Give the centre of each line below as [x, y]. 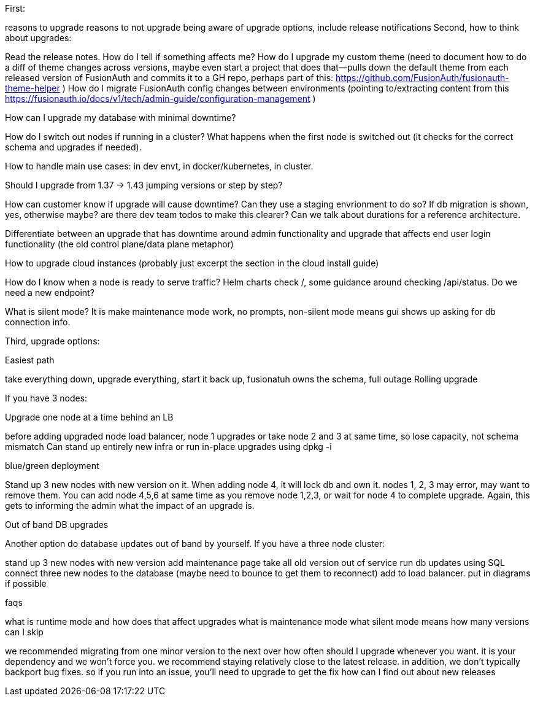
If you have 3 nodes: [46, 398]
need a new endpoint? [50, 292]
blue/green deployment [52, 466]
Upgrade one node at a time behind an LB [89, 417]
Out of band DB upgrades [57, 525]
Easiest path [30, 360]
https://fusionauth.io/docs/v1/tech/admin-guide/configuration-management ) [160, 99]
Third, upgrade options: [52, 341]
